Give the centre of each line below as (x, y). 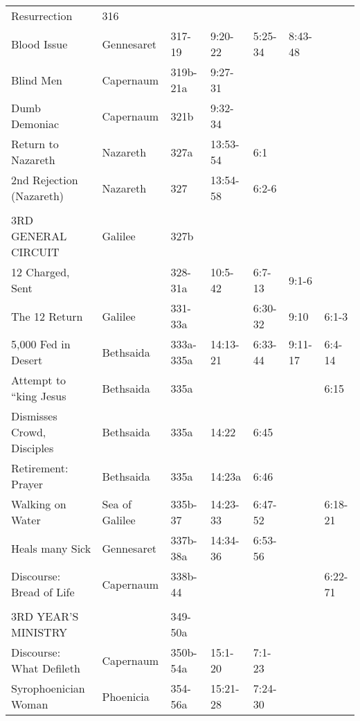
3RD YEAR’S (45, 616)
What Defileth (46, 668)
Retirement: (40, 468)
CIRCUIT (35, 252)
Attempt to (39, 380)
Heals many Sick (51, 548)
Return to (35, 144)
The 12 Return (47, 316)
